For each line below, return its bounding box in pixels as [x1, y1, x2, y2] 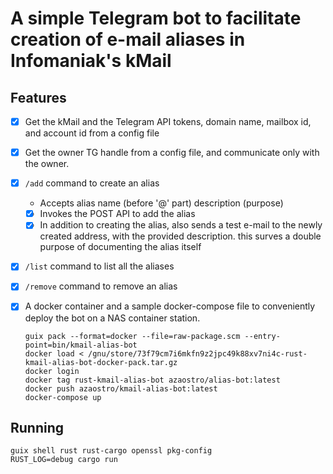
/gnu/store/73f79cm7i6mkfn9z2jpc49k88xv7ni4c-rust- [88, 348, 308, 359]
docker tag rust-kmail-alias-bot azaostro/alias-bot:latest [24, 375, 281, 385]
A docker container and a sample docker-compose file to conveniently [24, 300, 316, 312]
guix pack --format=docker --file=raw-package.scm [24, 331, 241, 341]
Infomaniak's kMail [10, 50, 172, 72]
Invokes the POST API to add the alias [39, 208, 196, 220]
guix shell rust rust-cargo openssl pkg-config [10, 446, 213, 456]
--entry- [244, 331, 281, 341]
